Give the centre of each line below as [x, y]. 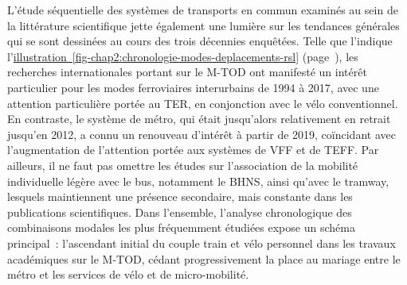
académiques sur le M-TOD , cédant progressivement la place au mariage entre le [204, 258]
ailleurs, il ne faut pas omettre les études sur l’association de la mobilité [183, 165]
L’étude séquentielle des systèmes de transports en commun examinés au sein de [203, 10]
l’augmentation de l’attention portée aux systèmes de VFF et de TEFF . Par [193, 150]
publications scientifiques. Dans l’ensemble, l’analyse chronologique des [180, 212]
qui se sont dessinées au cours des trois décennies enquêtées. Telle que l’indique [200, 41]
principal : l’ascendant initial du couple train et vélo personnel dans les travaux [202, 243]
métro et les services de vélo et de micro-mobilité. [128, 274]
